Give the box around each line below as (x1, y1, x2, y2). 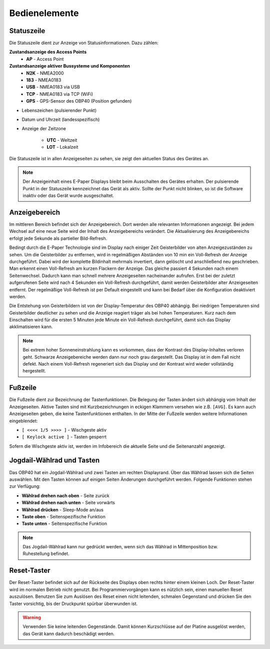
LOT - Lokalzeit (46, 144, 78, 150)
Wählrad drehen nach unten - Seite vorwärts (21, 500, 115, 506)
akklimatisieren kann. (9, 323, 53, 330)
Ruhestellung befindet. (22, 551, 69, 557)
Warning (22, 614, 41, 620)
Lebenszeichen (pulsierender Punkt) (21, 107, 97, 113)
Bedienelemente (9, 8, 79, 19)
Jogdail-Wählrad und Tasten (9, 456, 100, 465)
